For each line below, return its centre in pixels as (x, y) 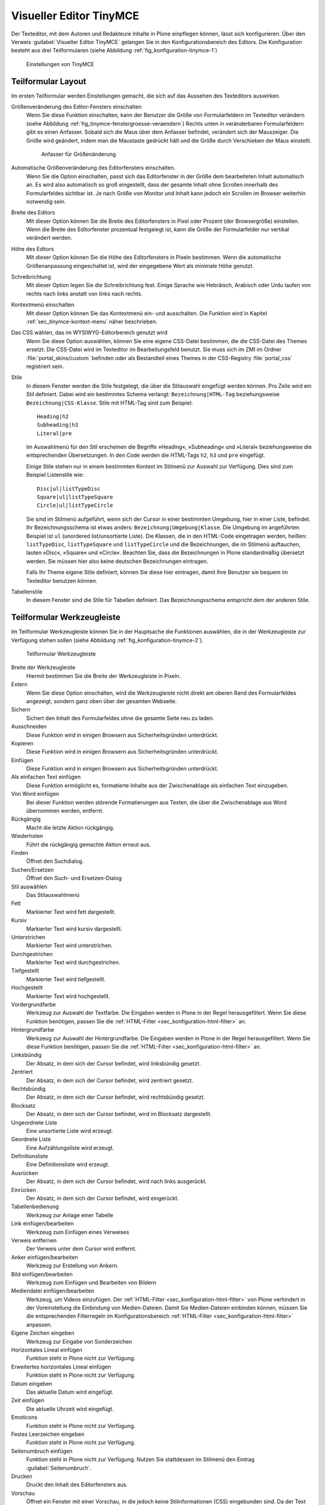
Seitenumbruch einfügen (42, 1451)
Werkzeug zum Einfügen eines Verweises (78, 1232)
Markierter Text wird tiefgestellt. (66, 979)
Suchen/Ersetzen (32, 869)
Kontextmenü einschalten (43, 305)
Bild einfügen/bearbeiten (42, 1274)
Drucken (22, 1476)
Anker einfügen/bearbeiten (45, 1257)
